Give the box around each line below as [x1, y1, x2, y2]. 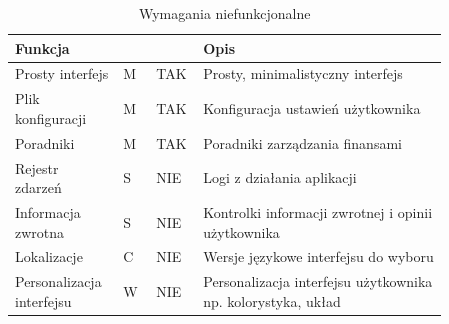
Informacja [15, 202, 81, 222]
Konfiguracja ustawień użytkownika [203, 98, 421, 119]
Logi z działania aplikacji [203, 167, 357, 188]
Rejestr [15, 157, 59, 178]
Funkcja [15, 37, 70, 58]
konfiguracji [15, 107, 87, 128]
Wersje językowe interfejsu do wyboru [203, 246, 434, 267]
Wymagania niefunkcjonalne [138, 3, 311, 23]
